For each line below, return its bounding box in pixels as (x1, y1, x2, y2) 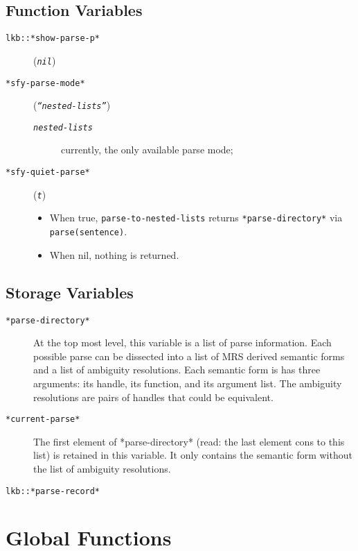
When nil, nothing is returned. (49, 247, 179, 262)
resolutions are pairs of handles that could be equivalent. (33, 389, 274, 404)
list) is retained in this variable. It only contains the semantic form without (33, 448, 352, 462)
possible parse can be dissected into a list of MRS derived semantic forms (33, 348, 345, 363)
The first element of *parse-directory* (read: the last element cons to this (33, 434, 345, 448)
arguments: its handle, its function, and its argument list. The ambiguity (33, 375, 342, 390)
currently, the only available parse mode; (61, 142, 233, 157)
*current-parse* (6, 414, 80, 425)
